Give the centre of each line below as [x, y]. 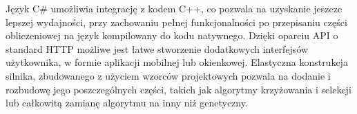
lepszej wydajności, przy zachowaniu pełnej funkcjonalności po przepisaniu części [176, 22]
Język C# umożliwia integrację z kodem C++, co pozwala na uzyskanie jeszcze [174, 8]
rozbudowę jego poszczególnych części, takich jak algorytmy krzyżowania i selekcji [178, 89]
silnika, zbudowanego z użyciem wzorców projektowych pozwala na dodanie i [168, 75]
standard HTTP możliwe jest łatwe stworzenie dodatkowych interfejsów [157, 48]
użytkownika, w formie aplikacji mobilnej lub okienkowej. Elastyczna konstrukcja [177, 62]
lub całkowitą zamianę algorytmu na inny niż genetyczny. [127, 103]
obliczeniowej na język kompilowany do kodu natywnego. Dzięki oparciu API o [172, 35]
